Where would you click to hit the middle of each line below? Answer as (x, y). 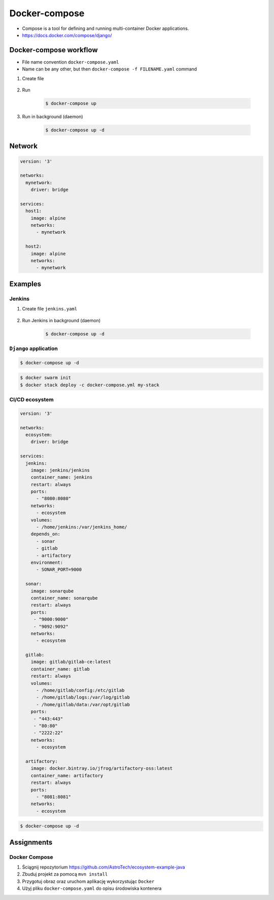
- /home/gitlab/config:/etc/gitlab (80, 690)
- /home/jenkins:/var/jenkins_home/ (82, 527)
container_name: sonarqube (64, 598)
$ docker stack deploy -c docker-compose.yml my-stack (90, 385)
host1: (34, 211)
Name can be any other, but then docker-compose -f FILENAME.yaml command (110, 69)
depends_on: (46, 534)
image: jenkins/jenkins (60, 470)
